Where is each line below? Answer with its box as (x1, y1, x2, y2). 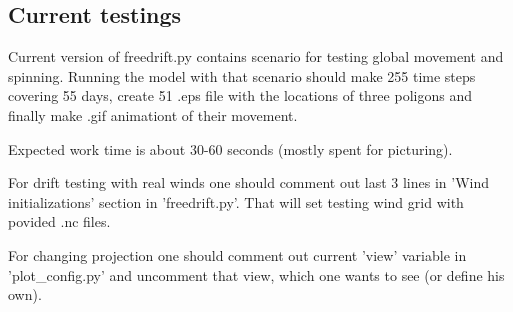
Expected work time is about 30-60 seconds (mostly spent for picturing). (8, 138, 453, 159)
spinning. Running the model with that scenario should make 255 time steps (8, 65, 476, 86)
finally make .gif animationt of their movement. (8, 104, 298, 125)
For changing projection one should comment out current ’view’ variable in (8, 244, 467, 265)
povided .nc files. (8, 211, 111, 232)
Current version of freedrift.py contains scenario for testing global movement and (8, 46, 504, 67)
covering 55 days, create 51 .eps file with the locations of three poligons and (8, 85, 472, 106)
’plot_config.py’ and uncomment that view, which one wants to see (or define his (8, 264, 505, 285)
